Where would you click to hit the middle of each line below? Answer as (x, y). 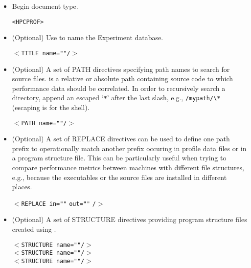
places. (22, 187)
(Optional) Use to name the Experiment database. (88, 37)
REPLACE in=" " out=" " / (59, 204)
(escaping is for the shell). (51, 107)
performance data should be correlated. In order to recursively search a (119, 88)
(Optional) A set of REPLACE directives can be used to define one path (121, 139)
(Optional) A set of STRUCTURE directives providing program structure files (129, 219)
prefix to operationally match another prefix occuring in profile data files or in (129, 148)
